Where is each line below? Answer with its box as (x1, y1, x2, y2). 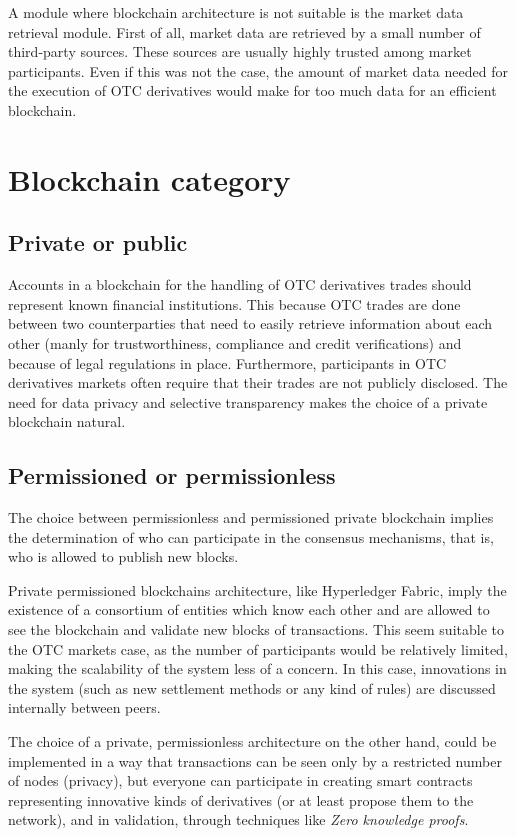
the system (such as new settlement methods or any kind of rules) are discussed (8, 677, 496, 698)
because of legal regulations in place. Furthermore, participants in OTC (8, 352, 447, 373)
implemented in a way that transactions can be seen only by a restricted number (8, 750, 502, 771)
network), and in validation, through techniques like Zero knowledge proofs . (8, 809, 469, 830)
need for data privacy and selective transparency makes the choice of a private (8, 391, 488, 412)
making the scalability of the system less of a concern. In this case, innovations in (8, 658, 507, 679)
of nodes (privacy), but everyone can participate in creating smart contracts (8, 770, 473, 791)
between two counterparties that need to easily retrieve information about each (8, 313, 493, 334)
